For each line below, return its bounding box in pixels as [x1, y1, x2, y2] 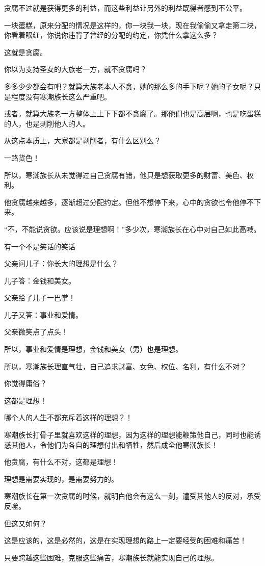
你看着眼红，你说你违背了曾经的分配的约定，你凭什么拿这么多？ [4, 30, 218, 40]
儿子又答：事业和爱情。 [4, 309, 83, 320]
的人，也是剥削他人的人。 [4, 118, 90, 128]
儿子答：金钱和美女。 [4, 275, 75, 286]
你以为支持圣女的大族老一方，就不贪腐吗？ [4, 64, 147, 74]
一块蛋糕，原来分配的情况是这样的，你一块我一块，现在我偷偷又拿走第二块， [4, 19, 261, 30]
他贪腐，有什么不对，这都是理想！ [4, 456, 118, 467]
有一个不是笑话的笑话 [4, 241, 75, 251]
